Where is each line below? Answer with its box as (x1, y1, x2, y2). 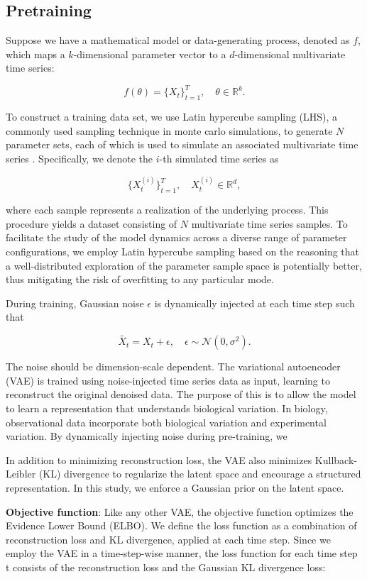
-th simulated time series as (159, 151, 279, 166)
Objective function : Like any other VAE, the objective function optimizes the (6, 504, 354, 519)
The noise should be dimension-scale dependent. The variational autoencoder (6, 359, 341, 374)
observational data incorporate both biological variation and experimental (6, 414, 327, 429)
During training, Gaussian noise (6, 295, 144, 310)
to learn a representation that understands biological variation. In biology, (6, 401, 328, 416)
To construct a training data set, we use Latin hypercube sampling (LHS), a (6, 109, 338, 124)
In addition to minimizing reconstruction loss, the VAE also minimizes (6, 452, 312, 467)
